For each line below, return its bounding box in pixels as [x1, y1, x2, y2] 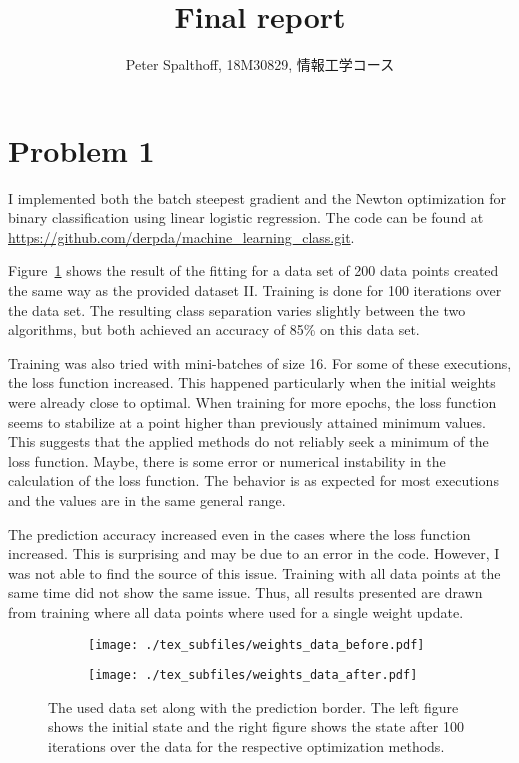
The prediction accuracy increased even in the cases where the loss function [8, 523, 471, 544]
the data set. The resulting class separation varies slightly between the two [8, 299, 466, 320]
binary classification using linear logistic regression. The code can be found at [8, 207, 484, 228]
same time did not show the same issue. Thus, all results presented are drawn [8, 582, 483, 603]
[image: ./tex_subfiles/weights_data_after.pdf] [88, 668, 418, 683]
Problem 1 [8, 129, 155, 170]
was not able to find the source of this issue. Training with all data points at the [8, 562, 501, 583]
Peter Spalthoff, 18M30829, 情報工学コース [125, 54, 395, 75]
